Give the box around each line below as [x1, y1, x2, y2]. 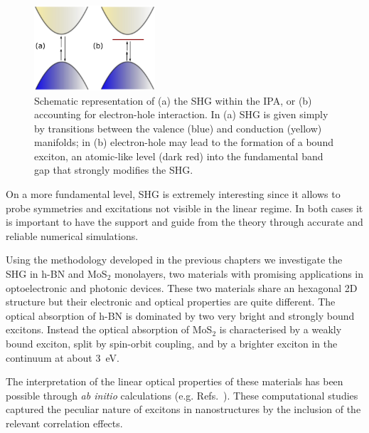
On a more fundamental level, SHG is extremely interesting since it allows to [6, 187, 341, 202]
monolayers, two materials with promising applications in [114, 266, 364, 281]
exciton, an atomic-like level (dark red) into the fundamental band [34, 148, 323, 163]
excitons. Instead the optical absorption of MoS [6, 322, 213, 337]
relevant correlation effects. [6, 415, 123, 430]
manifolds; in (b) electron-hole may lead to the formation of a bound [34, 135, 333, 150]
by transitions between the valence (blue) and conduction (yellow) [34, 120, 322, 135]
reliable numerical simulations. [6, 228, 139, 243]
